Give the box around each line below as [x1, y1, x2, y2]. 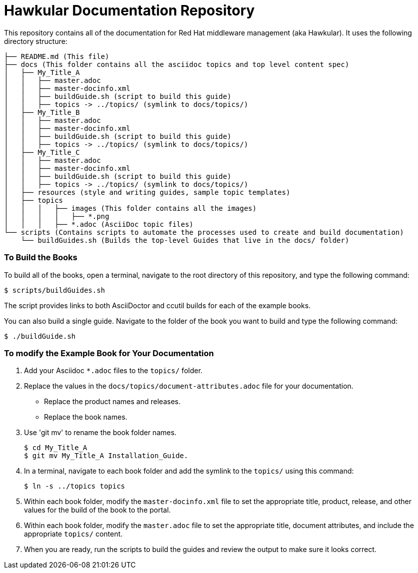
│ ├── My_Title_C [4, 148, 80, 156]
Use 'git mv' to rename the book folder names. [24, 428, 177, 437]
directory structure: [4, 36, 67, 45]
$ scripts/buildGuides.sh [4, 286, 105, 294]
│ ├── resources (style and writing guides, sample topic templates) [4, 188, 291, 196]
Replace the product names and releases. [44, 397, 181, 406]
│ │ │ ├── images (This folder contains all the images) [4, 204, 257, 212]
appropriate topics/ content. [24, 530, 123, 539]
